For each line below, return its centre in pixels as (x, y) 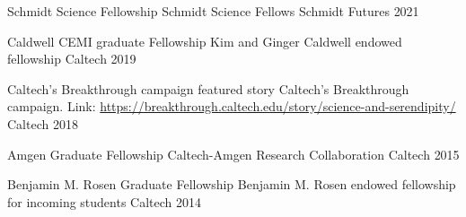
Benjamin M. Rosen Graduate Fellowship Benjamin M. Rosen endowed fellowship (232, 184)
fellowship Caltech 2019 (72, 59)
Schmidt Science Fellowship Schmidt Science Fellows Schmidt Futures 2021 (213, 11)
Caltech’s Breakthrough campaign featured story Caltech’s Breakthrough (208, 88)
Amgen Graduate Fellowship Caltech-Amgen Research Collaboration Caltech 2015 (233, 154)
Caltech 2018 (43, 123)
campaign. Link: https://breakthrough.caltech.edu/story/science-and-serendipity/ (232, 106)
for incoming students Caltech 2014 (105, 201)
